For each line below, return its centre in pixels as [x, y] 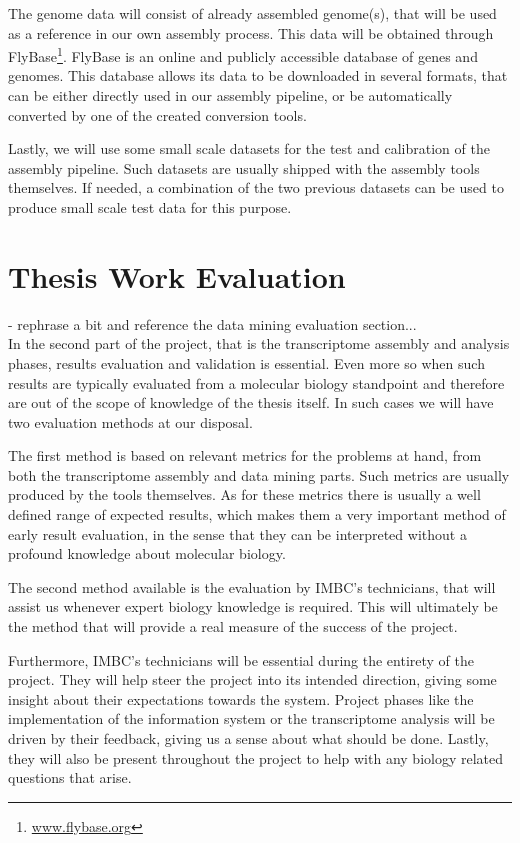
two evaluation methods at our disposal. [130, 421]
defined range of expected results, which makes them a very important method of [257, 514]
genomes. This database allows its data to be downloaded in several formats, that [258, 75]
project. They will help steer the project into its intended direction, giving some [252, 679]
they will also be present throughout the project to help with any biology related [256, 757]
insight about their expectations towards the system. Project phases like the [241, 698]
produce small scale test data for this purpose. [150, 207]
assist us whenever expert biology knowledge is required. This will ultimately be [253, 606]
